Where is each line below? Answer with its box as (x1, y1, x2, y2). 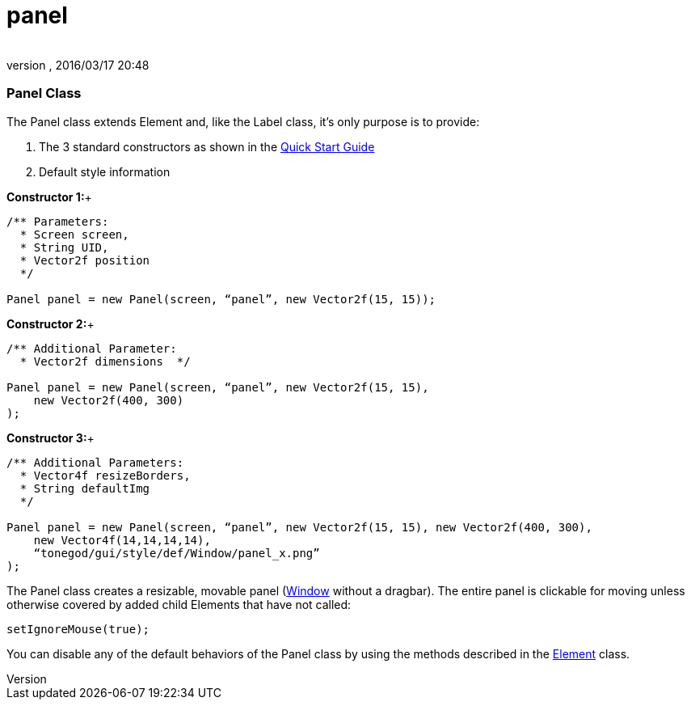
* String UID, (19, 240, 109, 254)
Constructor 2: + (6, 316, 95, 331)
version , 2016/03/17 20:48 (6, 57, 150, 72)
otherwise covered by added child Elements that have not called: (6, 597, 352, 611)
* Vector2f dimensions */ (19, 354, 191, 368)
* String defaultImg (19, 481, 150, 495)
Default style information (39, 164, 171, 179)
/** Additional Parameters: (6, 455, 184, 469)
